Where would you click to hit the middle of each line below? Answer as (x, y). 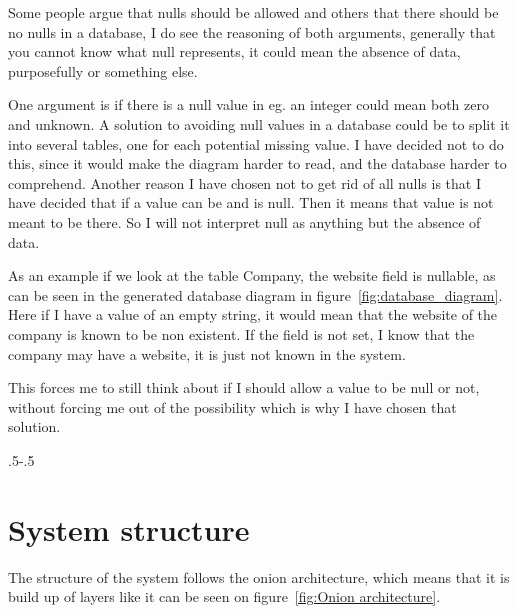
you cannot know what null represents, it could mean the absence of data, (234, 51)
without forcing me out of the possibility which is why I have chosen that (232, 406)
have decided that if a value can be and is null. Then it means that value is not (251, 202)
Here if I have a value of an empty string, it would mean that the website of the (253, 314)
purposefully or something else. (103, 70)
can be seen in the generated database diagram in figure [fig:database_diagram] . (255, 294)
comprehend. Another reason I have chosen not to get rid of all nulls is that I (244, 182)
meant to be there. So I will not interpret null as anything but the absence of (244, 221)
